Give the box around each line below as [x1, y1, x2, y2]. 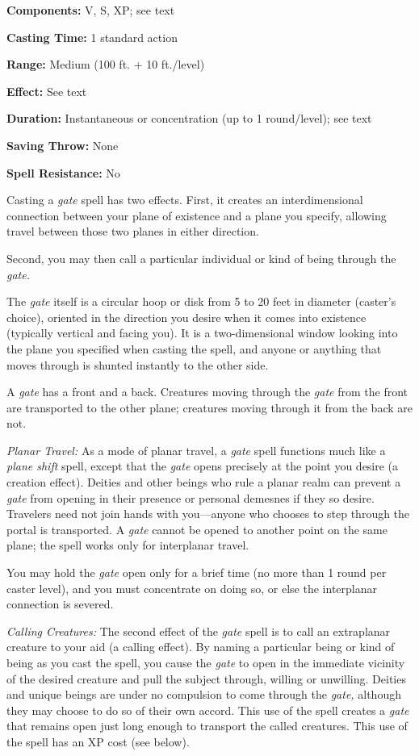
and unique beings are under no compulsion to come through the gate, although [6, 686, 401, 703]
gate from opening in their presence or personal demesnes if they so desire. [6, 489, 375, 506]
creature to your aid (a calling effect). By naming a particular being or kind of [6, 638, 395, 655]
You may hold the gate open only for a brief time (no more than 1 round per [6, 564, 387, 581]
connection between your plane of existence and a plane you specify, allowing [6, 207, 387, 223]
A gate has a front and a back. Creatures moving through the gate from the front [6, 383, 409, 400]
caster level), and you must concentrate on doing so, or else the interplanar [6, 579, 377, 596]
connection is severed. [6, 595, 114, 612]
